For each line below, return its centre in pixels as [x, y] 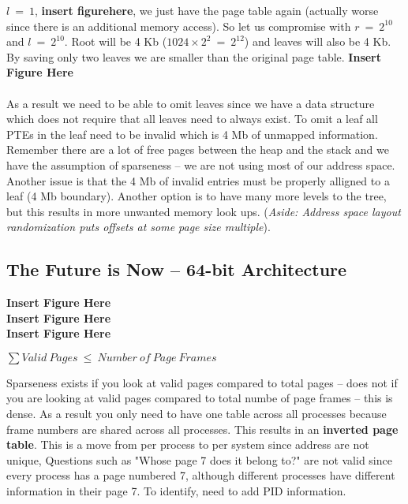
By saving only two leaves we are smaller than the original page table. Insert [194, 56]
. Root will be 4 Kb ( [116, 41]
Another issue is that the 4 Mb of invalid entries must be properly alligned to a [198, 180]
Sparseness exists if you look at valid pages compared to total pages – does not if [202, 382]
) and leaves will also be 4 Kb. [318, 41]
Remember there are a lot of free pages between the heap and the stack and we [198, 149]
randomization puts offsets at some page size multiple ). [138, 227]
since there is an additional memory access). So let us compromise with [179, 26]
